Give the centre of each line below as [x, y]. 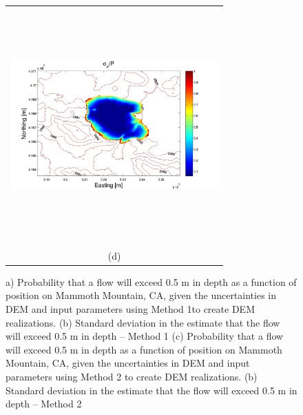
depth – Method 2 [44, 404]
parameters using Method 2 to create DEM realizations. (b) [132, 376]
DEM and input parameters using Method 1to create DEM [130, 309]
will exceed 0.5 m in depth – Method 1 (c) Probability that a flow [145, 336]
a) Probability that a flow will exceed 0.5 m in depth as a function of [151, 281]
